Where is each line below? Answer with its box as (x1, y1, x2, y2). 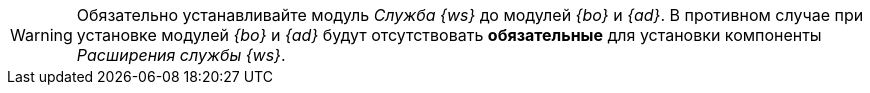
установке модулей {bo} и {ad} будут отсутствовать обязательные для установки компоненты (76, 25, 822, 45)
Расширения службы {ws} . (76, 45, 286, 65)
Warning (10, 25, 73, 45)
